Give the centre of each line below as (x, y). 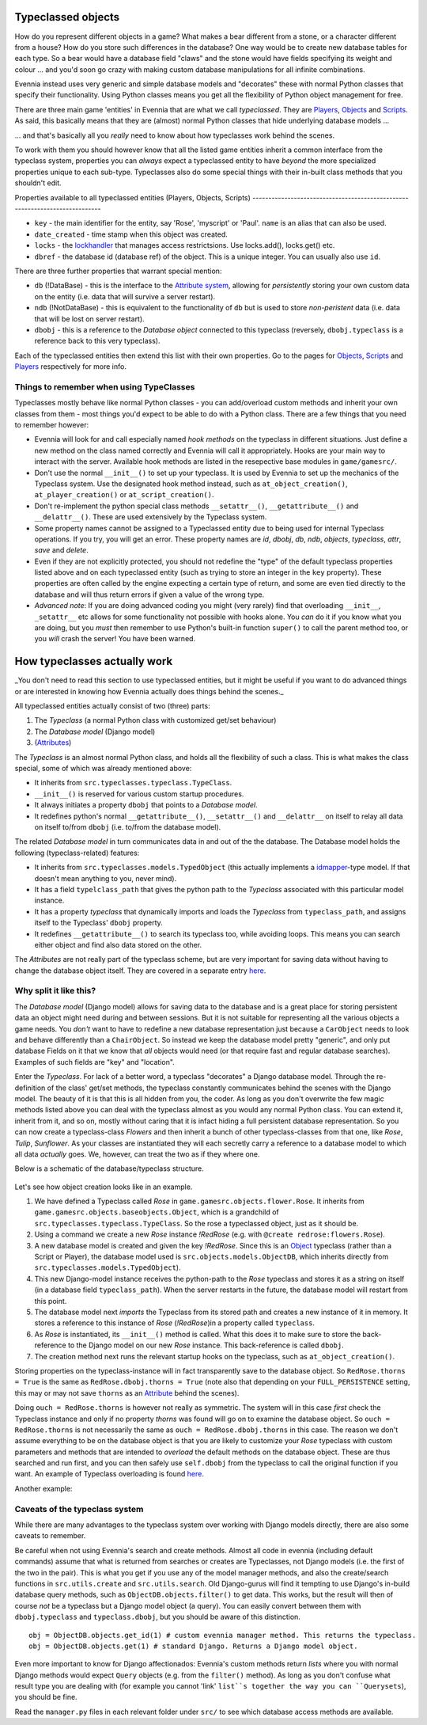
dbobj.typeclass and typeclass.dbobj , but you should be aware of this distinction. (157, 1617)
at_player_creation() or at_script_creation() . (124, 495)
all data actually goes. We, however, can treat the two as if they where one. (137, 1154)
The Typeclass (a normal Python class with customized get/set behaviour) (155, 720)
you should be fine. (46, 1697)
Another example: (43, 1488)
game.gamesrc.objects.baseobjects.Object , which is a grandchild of (157, 1212)
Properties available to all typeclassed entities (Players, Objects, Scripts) (132, 197)
